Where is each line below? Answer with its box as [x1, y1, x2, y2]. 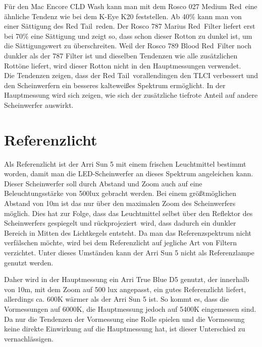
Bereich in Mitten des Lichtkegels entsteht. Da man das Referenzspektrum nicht [4, 227, 252, 238]
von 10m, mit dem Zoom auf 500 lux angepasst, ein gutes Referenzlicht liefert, [4, 284, 246, 294]
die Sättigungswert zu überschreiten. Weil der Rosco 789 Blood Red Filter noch [4, 40, 252, 51]
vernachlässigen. [4, 333, 54, 343]
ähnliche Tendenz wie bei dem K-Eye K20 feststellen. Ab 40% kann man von [4, 11, 242, 21]
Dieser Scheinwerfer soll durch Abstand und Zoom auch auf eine [4, 178, 202, 188]
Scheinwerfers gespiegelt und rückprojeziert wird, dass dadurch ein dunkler [4, 218, 236, 228]
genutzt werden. [4, 257, 54, 267]
